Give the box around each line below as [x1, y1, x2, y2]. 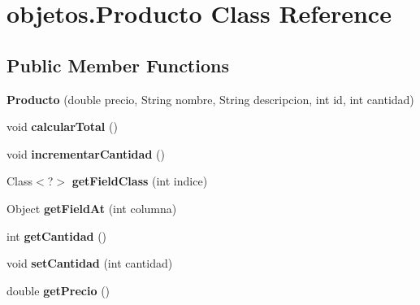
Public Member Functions [6, 52, 229, 77]
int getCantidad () [6, 227, 107, 244]
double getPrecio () [6, 281, 110, 298]
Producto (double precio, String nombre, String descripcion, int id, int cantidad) [6, 90, 414, 107]
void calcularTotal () [6, 118, 118, 135]
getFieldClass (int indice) [71, 172, 208, 190]
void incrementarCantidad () [6, 145, 165, 162]
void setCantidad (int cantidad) [6, 255, 173, 272]
